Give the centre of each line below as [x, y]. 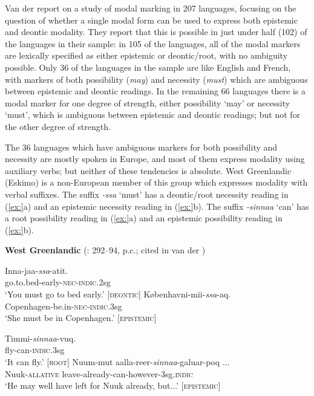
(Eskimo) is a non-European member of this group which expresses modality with [156, 182]
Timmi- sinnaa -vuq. [41, 338]
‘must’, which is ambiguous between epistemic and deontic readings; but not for [153, 115]
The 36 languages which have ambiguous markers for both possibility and [141, 147]
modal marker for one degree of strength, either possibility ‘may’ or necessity [148, 102]
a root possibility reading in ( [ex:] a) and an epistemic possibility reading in [144, 218]
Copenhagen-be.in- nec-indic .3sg [64, 306]
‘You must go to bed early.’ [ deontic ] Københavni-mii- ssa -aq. [118, 294]
